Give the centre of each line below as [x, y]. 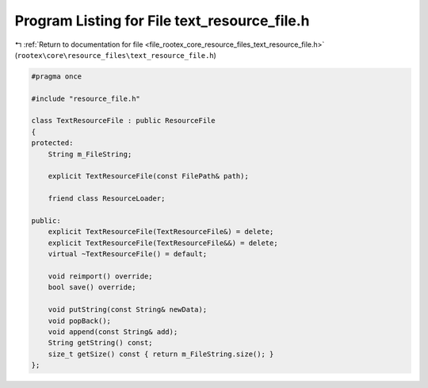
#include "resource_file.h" [86, 98]
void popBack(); [79, 321]
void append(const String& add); [113, 332]
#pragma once [57, 76]
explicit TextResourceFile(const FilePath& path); [148, 176]
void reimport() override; [101, 276]
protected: [52, 143]
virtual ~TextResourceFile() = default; [128, 254]
